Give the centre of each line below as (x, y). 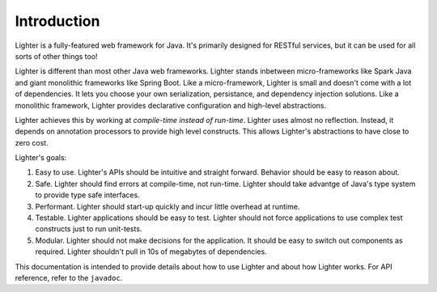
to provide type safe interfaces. (88, 195)
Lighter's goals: (41, 158)
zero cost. (32, 142)
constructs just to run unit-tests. (89, 229)
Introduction (57, 21)
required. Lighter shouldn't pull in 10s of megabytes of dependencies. (151, 252)
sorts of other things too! (56, 56)
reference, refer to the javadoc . (69, 277)
